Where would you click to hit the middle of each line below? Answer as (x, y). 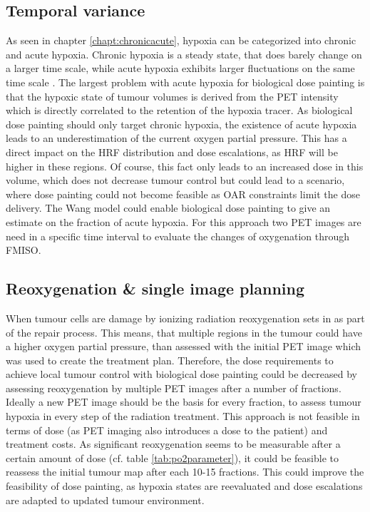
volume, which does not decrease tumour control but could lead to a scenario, (175, 180)
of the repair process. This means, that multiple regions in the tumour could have (184, 332)
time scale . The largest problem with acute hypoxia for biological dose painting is (185, 82)
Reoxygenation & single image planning (155, 288)
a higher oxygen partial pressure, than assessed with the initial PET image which (184, 346)
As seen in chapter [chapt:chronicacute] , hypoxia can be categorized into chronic (181, 40)
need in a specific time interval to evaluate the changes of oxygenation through (178, 236)
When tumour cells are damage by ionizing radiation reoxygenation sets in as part (185, 318)
